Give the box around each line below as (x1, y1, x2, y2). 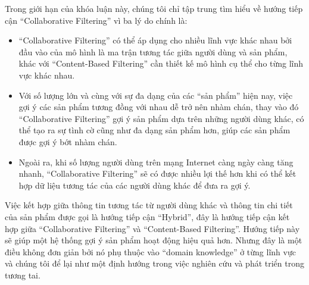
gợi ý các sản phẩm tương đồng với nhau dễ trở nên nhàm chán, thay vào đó (18, 101, 299, 113)
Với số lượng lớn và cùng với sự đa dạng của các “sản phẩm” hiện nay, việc (18, 89, 293, 101)
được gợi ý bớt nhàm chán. (18, 135, 117, 148)
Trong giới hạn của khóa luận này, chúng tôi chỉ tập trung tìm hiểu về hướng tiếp (5, 2, 303, 14)
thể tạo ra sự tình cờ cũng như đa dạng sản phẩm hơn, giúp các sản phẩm (18, 124, 291, 136)
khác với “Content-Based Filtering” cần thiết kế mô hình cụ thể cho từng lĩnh (18, 57, 304, 70)
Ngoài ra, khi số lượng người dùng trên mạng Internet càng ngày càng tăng (18, 155, 294, 168)
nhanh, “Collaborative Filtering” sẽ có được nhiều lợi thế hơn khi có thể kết (18, 167, 296, 180)
